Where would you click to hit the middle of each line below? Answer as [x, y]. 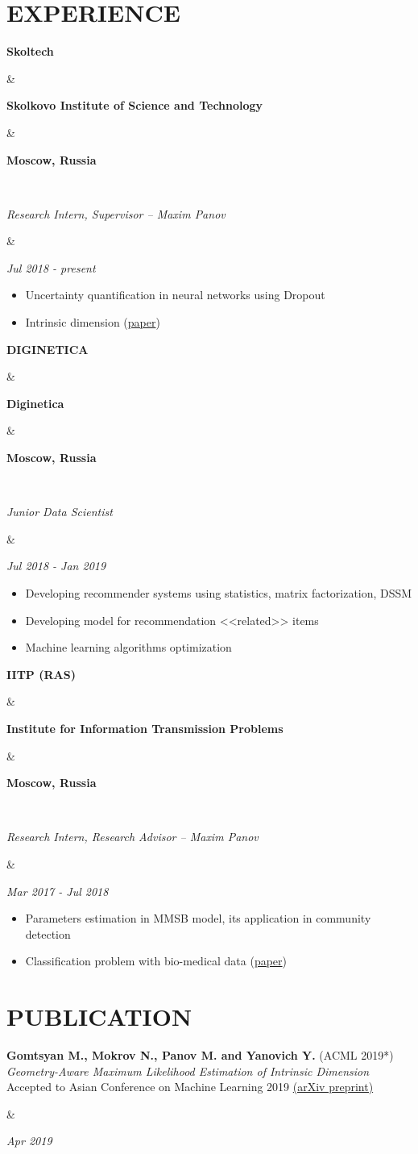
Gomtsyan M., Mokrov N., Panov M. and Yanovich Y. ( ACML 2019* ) [200, 1055]
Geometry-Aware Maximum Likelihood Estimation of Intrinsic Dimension [188, 1071]
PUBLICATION [99, 1017]
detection [48, 933]
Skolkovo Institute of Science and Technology [135, 105]
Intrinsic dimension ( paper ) [93, 322]
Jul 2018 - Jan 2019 [56, 566]
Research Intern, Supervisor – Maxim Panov [116, 213]
